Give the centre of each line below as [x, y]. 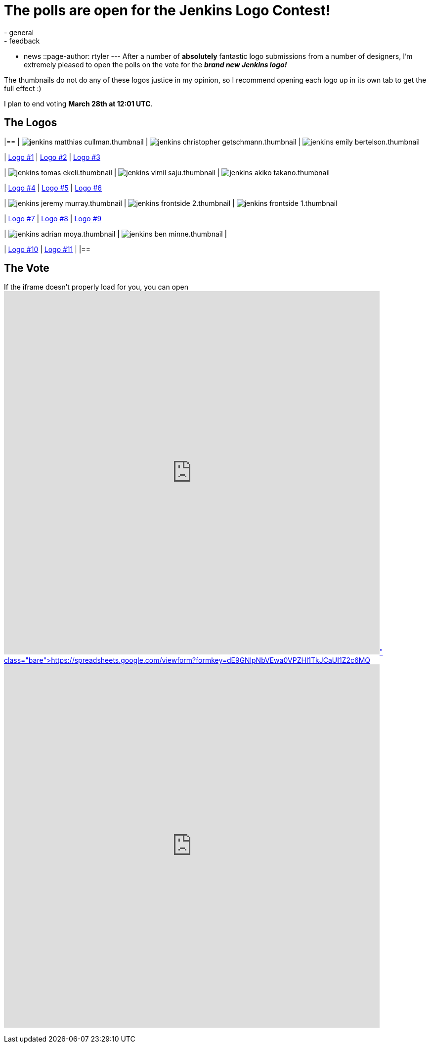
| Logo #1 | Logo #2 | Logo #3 [52, 157]
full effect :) [23, 88]
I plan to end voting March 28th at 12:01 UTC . [78, 103]
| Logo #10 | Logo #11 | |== [47, 249]
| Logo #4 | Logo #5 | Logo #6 [53, 188]
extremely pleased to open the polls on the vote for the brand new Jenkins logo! [155, 64]
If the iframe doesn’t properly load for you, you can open [96, 287]
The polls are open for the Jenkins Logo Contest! [167, 10]
